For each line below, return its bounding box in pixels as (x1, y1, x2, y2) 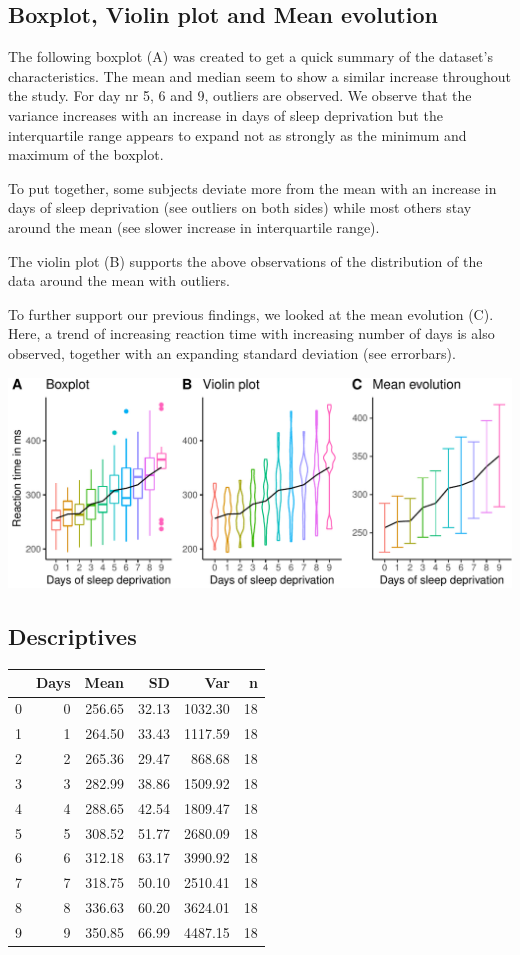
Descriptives (8, 621, 137, 652)
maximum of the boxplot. (8, 144, 164, 165)
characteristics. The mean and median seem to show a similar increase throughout (8, 65, 512, 86)
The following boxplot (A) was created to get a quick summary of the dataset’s (8, 46, 493, 67)
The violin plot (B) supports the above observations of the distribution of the (8, 250, 483, 271)
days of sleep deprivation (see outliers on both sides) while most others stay (8, 197, 472, 218)
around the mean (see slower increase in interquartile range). (8, 216, 380, 237)
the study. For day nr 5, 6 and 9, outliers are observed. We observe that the (8, 85, 472, 106)
